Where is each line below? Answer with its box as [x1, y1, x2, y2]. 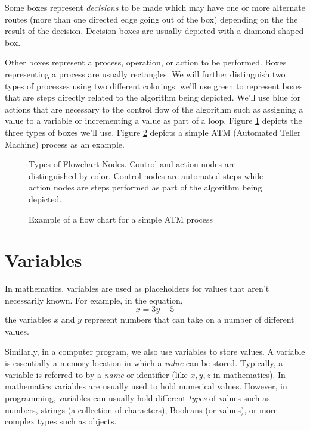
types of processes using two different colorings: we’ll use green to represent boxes [5, 79, 303, 92]
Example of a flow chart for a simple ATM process [29, 213, 213, 225]
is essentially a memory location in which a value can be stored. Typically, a [5, 357, 283, 369]
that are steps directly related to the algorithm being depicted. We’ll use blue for [5, 91, 301, 104]
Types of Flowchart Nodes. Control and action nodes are [29, 158, 236, 170]
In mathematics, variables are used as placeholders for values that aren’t [5, 282, 269, 295]
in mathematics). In [213, 368, 286, 380]
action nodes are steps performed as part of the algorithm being [29, 181, 262, 193]
